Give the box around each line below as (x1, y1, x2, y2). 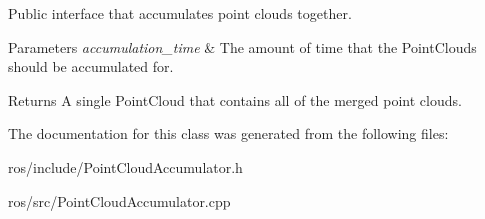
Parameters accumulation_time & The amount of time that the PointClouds (8, 36, 477, 57)
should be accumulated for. (8, 56, 174, 77)
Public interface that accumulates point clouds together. (8, 3, 352, 23)
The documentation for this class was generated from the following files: (8, 123, 449, 144)
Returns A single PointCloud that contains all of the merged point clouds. (8, 89, 462, 110)
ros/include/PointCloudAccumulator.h (8, 156, 243, 177)
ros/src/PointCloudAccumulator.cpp (8, 190, 231, 211)
